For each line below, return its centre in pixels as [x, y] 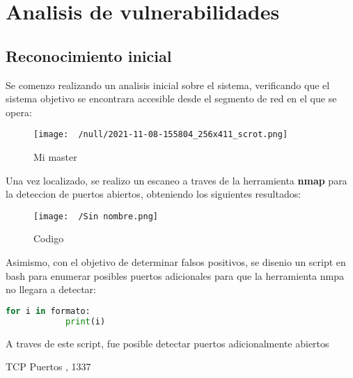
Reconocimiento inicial [89, 55]
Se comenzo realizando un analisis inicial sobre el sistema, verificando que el [168, 85]
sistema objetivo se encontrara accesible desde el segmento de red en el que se [171, 99]
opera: [19, 112]
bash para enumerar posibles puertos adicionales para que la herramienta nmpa [175, 275]
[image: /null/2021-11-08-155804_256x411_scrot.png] [161, 135]
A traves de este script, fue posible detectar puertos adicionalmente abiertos [167, 343]
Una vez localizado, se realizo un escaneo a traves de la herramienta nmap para [176, 180]
